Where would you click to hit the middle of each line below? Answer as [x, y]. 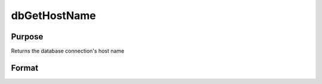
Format [25, 68]
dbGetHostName [54, 15]
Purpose [27, 37]
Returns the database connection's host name [68, 51]
